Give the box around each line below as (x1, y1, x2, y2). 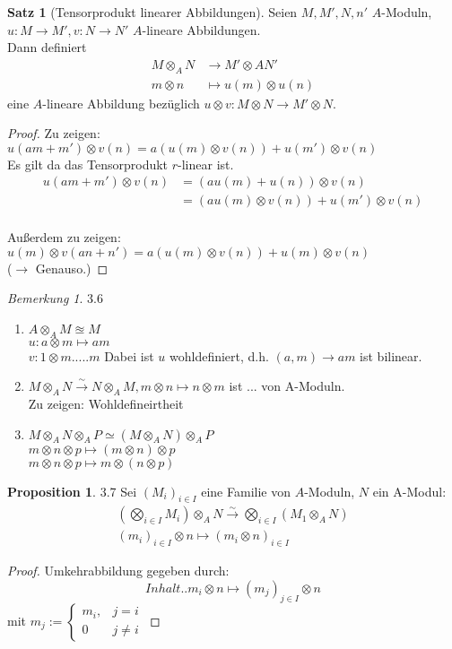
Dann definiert (7, 38, 87, 56)
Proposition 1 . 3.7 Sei (7, 481, 137, 500)
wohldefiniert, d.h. (169, 346, 269, 365)
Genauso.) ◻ (35, 258, 109, 277)
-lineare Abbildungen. (142, 20, 261, 39)
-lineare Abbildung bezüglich (42, 93, 200, 112)
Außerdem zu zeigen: (7, 228, 121, 247)
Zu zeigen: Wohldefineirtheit (28, 394, 184, 413)
